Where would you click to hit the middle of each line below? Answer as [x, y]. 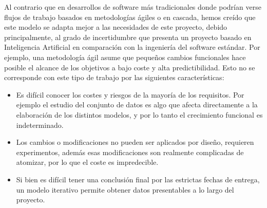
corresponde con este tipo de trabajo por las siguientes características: [114, 77]
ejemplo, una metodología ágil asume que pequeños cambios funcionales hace [125, 57]
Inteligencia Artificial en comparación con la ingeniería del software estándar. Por [132, 47]
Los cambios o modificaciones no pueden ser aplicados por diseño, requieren [135, 142]
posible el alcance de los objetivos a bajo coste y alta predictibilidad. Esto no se [130, 67]
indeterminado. [40, 125]
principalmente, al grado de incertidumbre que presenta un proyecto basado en [128, 37]
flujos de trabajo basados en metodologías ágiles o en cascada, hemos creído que [130, 17]
